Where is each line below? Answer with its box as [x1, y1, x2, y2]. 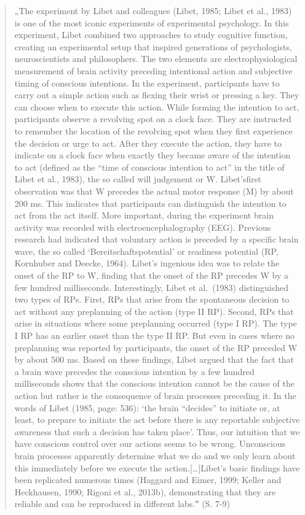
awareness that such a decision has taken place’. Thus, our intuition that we [14, 425, 300, 438]
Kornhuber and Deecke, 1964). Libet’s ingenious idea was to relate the [14, 257, 280, 269]
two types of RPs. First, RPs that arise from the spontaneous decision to [14, 293, 290, 306]
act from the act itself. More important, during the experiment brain [14, 209, 274, 222]
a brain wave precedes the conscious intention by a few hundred [14, 365, 255, 378]
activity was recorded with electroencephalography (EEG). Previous [14, 220, 271, 233]
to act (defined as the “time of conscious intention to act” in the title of [14, 160, 285, 173]
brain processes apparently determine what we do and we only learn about [14, 449, 296, 462]
